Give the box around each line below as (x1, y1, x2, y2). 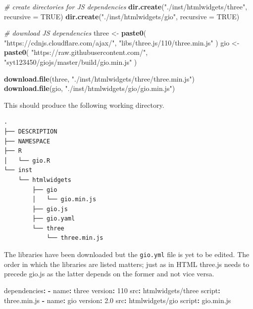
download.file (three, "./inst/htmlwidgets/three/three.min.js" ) (4, 73, 195, 84)
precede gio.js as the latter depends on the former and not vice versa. (4, 268, 214, 279)
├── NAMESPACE (4, 137, 51, 145)
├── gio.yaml (32, 215, 75, 222)
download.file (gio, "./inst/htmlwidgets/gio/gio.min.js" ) (4, 83, 175, 93)
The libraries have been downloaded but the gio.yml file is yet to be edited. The (4, 249, 250, 260)
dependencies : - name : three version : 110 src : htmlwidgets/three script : (4, 285, 220, 295)
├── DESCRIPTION (4, 128, 57, 135)
